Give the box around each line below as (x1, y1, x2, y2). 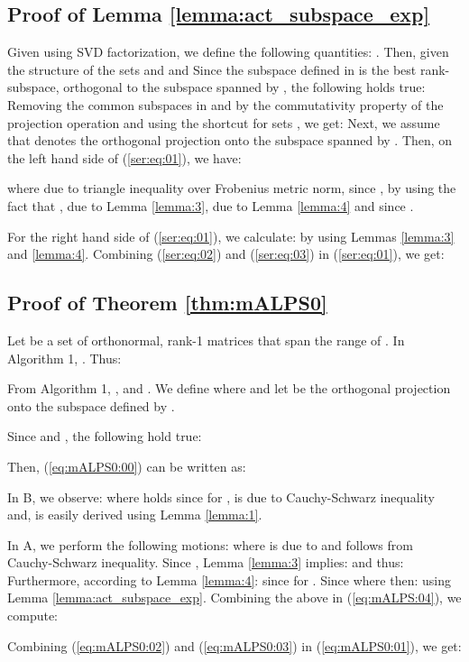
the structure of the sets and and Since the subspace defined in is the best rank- (7, 60, 450, 78)
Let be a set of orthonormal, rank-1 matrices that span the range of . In (7, 330, 405, 349)
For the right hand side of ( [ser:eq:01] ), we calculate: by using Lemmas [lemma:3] (7, 226, 455, 245)
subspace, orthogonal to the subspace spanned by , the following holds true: (7, 78, 426, 97)
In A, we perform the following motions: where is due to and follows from (7, 535, 413, 554)
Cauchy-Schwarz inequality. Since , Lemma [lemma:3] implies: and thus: (7, 553, 404, 572)
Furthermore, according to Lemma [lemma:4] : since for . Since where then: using (7, 570, 451, 589)
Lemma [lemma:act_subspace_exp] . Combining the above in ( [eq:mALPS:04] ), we (7, 588, 462, 607)
